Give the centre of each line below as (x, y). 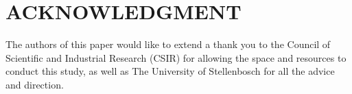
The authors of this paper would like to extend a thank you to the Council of (168, 44)
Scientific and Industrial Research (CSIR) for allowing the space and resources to (176, 57)
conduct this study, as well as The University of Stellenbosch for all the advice (170, 71)
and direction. (35, 84)
